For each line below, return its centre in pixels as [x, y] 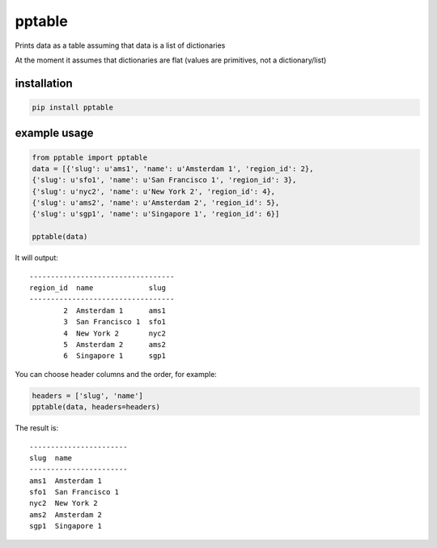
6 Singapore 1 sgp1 [115, 356]
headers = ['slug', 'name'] [87, 396]
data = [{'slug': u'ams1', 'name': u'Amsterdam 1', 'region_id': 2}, [173, 169]
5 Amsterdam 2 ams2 [115, 344]
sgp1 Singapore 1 [66, 526]
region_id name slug [98, 288]
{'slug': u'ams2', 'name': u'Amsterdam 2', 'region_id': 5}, [156, 203]
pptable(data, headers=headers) [96, 407]
